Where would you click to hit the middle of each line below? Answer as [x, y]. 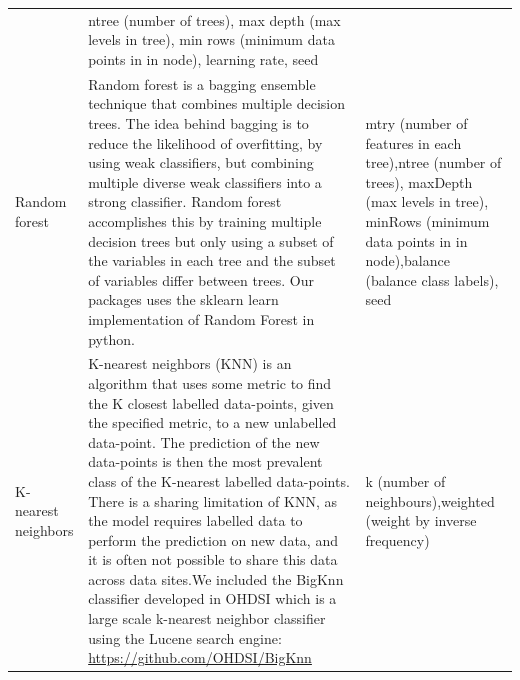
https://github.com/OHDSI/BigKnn [200, 657]
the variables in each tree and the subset [212, 260]
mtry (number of [416, 122]
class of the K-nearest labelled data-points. [219, 480]
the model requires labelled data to [195, 520]
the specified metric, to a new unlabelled [212, 422]
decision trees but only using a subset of [211, 240]
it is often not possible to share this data [213, 559]
